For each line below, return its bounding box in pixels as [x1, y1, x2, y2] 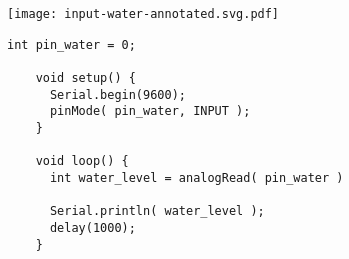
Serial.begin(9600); [49, 87, 186, 102]
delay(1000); [49, 220, 136, 235]
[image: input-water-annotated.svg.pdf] [7, 7, 280, 21]
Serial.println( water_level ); [49, 204, 265, 219]
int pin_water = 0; [7, 37, 136, 52]
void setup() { [35, 70, 136, 85]
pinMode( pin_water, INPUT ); [49, 104, 251, 119]
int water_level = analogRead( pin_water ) [49, 170, 344, 185]
